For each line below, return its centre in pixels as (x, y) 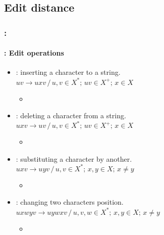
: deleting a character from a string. (71, 115)
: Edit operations (34, 53)
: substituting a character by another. (74, 158)
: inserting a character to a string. (68, 72)
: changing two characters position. (70, 202)
